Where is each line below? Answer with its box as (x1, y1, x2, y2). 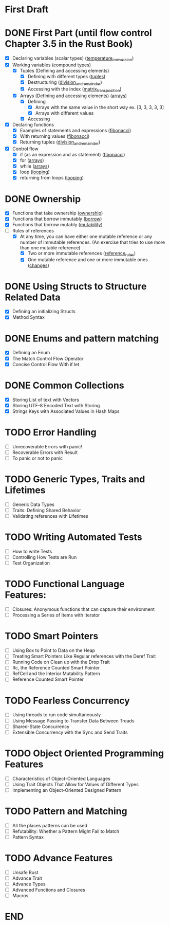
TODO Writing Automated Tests (5, 531, 142, 543)
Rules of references (12, 227, 54, 233)
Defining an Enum (12, 350, 50, 356)
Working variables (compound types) (12, 62, 91, 68)
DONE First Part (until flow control (5, 27, 152, 39)
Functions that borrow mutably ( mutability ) (12, 222, 103, 228)
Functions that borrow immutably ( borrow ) (12, 216, 102, 222)
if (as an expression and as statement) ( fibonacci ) (20, 152, 125, 158)
